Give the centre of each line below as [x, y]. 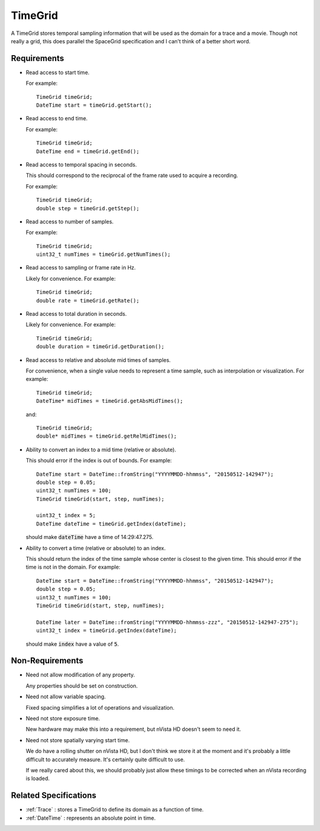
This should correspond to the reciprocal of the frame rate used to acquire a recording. [132, 175]
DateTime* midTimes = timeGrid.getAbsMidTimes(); [110, 401]
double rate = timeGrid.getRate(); [88, 300]
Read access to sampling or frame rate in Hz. [81, 268]
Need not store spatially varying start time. [78, 740]
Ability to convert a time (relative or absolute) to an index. [96, 548]
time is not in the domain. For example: [73, 567]
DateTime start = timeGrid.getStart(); [94, 105]
